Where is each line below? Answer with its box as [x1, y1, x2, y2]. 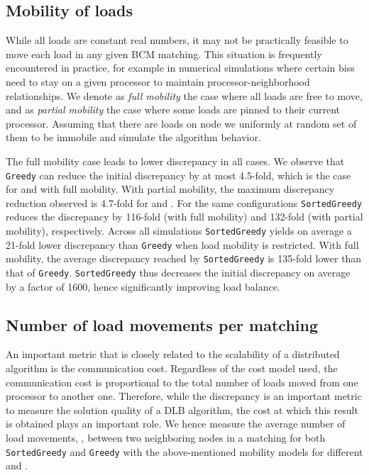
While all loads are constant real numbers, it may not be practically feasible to [6, 33, 348, 47]
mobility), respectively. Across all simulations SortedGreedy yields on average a [6, 223, 352, 238]
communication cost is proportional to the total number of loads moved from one [6, 374, 358, 389]
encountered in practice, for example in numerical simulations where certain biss [6, 60, 355, 75]
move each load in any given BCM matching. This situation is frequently [6, 46, 322, 61]
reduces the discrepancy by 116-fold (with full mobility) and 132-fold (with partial [6, 209, 363, 224]
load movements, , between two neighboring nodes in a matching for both [6, 430, 326, 445]
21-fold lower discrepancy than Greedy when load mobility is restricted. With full [6, 237, 359, 252]
